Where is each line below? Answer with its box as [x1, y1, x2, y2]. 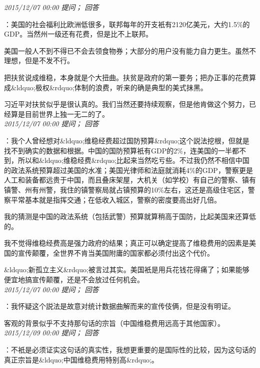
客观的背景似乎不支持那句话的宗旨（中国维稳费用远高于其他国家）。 [4, 317, 224, 328]
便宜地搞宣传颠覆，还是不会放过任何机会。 [4, 274, 144, 285]
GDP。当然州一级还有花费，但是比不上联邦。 [4, 29, 153, 39]
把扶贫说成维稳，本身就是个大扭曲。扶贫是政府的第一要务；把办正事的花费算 [4, 72, 256, 82]
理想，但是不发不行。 [4, 55, 74, 66]
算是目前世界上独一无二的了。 [10, 108, 109, 119]
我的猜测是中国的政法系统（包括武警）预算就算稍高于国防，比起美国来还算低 [4, 211, 256, 222]
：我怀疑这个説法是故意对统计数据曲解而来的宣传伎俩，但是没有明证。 [4, 301, 235, 311]
